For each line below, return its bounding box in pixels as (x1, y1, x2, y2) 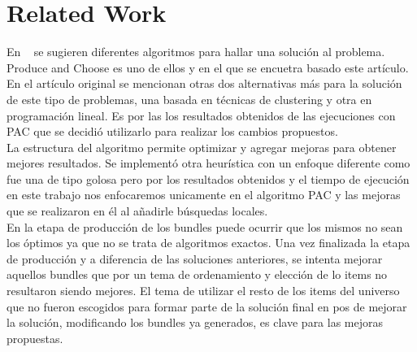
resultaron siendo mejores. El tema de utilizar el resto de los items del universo (7, 282, 400, 299)
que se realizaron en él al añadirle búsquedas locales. (7, 202, 268, 219)
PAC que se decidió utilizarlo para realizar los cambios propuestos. (7, 123, 338, 140)
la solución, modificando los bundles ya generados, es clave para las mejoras (7, 314, 384, 331)
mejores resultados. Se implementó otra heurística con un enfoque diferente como (7, 154, 410, 172)
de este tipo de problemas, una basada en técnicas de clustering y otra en (7, 90, 372, 107)
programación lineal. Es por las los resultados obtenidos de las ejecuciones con (7, 106, 396, 124)
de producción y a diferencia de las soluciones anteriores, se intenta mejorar (7, 250, 383, 267)
